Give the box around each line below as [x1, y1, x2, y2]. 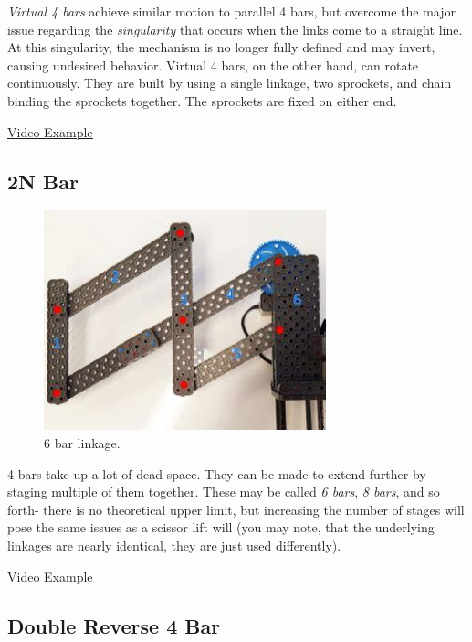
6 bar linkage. [44, 433, 121, 452]
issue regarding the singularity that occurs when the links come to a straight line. [7, 19, 463, 38]
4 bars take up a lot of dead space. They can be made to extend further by [7, 464, 426, 483]
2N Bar [7, 166, 79, 195]
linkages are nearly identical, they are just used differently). [7, 535, 341, 554]
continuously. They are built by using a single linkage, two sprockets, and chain [7, 73, 452, 92]
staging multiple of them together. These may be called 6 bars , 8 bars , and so [7, 482, 440, 501]
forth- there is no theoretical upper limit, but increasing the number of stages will [7, 499, 465, 519]
